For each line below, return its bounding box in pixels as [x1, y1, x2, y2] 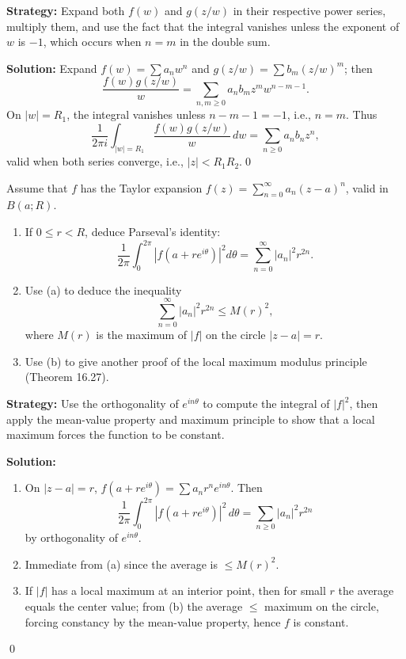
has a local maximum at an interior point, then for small [51, 582, 326, 599]
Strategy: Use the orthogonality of [6, 395, 179, 411]
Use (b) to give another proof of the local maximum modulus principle [25, 352, 367, 369]
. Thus [346, 106, 378, 123]
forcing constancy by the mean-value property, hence [25, 613, 281, 630]
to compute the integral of [203, 395, 330, 411]
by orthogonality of [25, 529, 118, 546]
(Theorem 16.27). [25, 368, 109, 385]
